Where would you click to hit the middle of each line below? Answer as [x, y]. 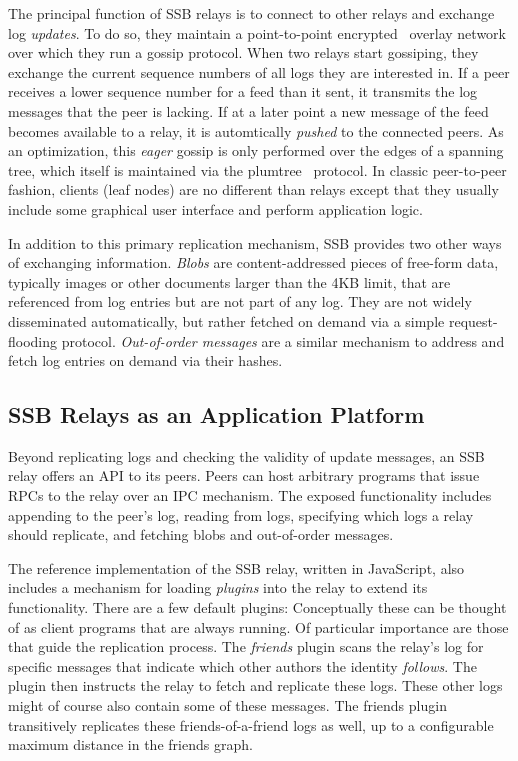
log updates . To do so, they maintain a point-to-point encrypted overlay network [257, 32]
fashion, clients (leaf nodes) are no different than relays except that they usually [253, 189]
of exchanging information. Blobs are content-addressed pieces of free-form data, [253, 262]
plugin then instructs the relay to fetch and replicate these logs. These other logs [255, 685]
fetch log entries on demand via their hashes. [145, 360]
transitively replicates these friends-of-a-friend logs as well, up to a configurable [251, 724]
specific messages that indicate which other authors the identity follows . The [242, 665]
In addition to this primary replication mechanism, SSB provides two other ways [255, 242]
